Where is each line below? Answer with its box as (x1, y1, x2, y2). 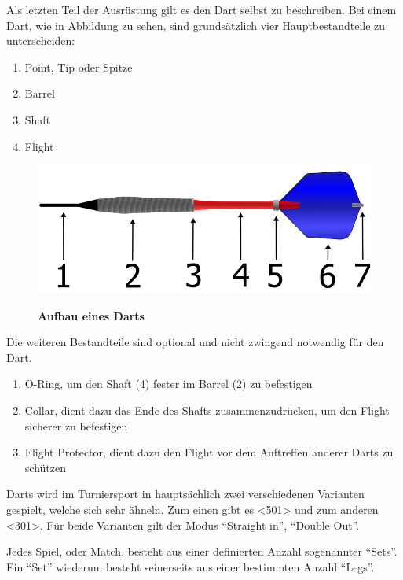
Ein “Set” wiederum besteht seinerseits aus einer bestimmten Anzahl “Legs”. (6, 558, 375, 574)
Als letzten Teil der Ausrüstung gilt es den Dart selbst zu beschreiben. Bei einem (6, 2, 397, 17)
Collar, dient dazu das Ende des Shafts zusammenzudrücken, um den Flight (24, 401, 390, 418)
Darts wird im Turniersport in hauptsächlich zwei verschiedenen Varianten (6, 486, 365, 502)
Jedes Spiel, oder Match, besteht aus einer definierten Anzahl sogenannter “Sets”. (6, 543, 398, 560)
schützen (24, 459, 66, 475)
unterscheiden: (6, 32, 75, 49)
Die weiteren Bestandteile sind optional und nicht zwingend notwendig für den (6, 334, 384, 350)
